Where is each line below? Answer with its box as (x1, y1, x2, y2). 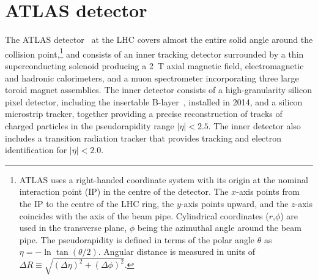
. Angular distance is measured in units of (98, 245, 256, 258)
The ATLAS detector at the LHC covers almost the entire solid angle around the (5, 33, 313, 46)
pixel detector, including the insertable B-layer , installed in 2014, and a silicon (5, 95, 303, 108)
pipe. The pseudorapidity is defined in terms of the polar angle (19, 233, 255, 246)
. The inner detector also (208, 119, 301, 132)
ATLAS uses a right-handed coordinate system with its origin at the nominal (19, 173, 308, 186)
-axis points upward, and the (180, 197, 289, 210)
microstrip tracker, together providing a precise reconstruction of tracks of (5, 107, 283, 120)
